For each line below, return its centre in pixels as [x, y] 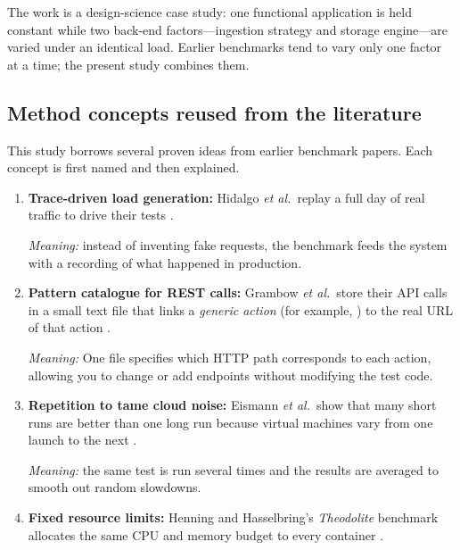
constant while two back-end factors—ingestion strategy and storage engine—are [228, 29]
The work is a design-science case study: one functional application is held [209, 12]
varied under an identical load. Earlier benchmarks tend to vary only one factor [225, 47]
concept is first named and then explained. [123, 167]
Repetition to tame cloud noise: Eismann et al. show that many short [232, 405]
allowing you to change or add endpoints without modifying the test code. [230, 375]
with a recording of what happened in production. [165, 262]
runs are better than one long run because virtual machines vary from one [230, 422]
